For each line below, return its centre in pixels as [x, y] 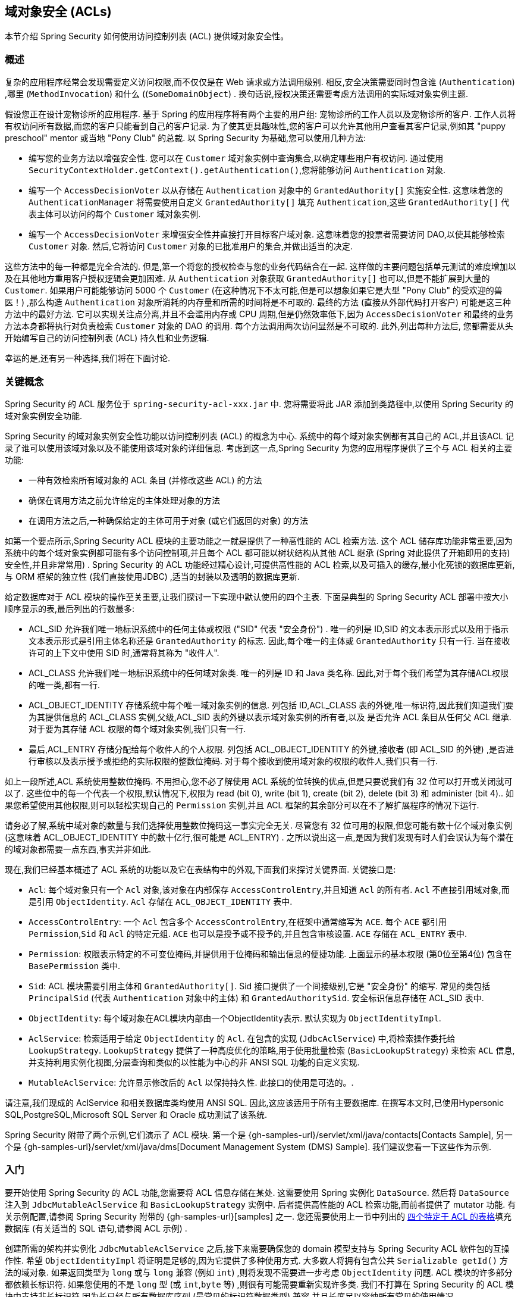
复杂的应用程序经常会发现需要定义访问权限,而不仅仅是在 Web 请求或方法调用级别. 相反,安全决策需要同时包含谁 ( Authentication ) [260, 82]
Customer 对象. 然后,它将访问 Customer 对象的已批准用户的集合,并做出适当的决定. [191, 246]
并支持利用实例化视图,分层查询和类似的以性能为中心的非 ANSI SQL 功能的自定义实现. [194, 1062]
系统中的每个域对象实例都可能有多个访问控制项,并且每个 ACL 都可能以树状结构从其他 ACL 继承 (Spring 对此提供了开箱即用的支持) [258, 552]
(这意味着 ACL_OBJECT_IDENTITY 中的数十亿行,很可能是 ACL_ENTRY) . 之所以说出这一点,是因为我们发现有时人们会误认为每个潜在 [259, 837]
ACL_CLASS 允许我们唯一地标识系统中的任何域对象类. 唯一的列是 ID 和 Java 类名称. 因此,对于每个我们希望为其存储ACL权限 [269, 673]
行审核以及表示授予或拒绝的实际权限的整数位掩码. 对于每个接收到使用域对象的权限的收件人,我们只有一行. [233, 761]
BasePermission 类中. [74, 965]
